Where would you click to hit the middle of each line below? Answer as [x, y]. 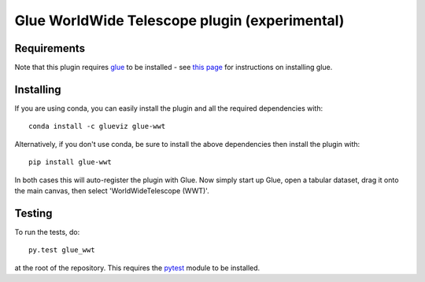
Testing [33, 213]
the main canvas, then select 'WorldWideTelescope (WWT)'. [112, 190]
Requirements [50, 48]
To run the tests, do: [47, 232]
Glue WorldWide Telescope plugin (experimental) [179, 20]
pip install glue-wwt [70, 162]
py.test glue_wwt [62, 250]
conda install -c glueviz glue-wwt [97, 126]
